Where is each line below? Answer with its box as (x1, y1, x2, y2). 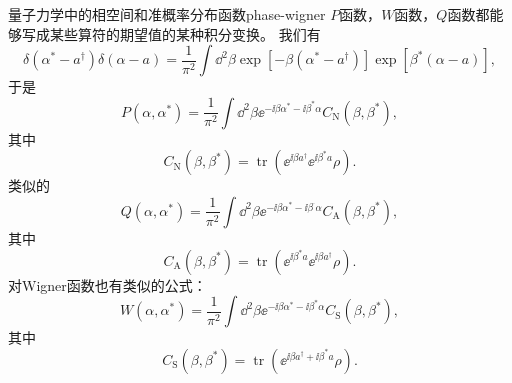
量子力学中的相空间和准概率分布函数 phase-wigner (8, 4, 326, 24)
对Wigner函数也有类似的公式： (8, 274, 207, 295)
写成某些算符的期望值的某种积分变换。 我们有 (21, 23, 321, 44)
